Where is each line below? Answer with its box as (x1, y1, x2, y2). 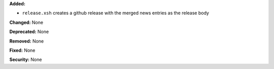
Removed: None (9, 38, 44, 44)
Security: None (9, 56, 42, 63)
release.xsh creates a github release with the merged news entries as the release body (22, 10, 209, 16)
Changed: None (9, 19, 43, 25)
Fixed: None (9, 47, 36, 53)
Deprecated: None (9, 28, 49, 35)
